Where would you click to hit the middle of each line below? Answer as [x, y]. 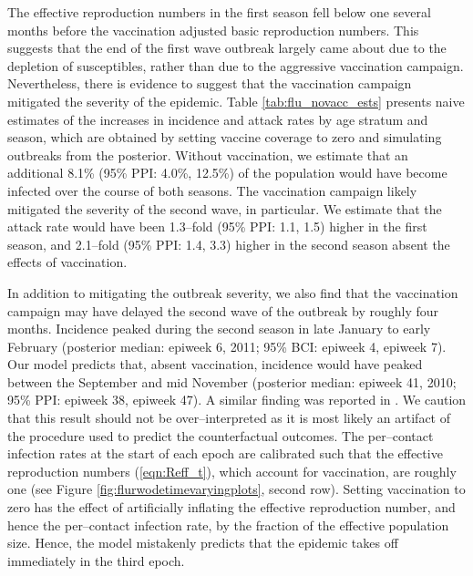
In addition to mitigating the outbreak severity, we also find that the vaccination [233, 292]
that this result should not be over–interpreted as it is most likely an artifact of [229, 418]
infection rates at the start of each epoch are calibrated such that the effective [225, 453]
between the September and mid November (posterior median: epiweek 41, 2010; [232, 381]
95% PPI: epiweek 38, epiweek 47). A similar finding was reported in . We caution [237, 400]
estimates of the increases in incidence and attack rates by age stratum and [218, 119]
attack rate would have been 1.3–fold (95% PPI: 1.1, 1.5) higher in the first [217, 226]
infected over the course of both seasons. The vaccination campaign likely [212, 190]
